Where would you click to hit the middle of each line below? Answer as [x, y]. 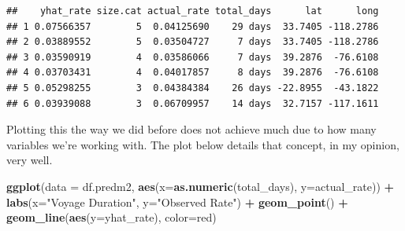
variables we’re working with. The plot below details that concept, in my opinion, [203, 144]
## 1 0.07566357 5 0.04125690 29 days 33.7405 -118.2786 [193, 26]
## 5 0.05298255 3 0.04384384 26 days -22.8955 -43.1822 [193, 88]
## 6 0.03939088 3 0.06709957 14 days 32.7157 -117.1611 [193, 103]
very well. [30, 160]
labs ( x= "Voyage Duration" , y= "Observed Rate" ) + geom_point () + [177, 202]
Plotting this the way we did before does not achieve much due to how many [191, 129]
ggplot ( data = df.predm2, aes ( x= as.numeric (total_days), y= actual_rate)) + [201, 186]
